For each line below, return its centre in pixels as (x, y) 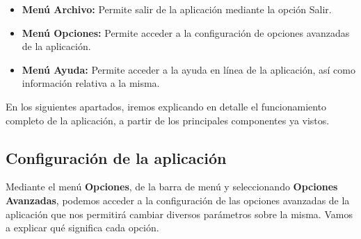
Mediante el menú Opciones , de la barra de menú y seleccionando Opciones (172, 187)
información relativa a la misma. (91, 83)
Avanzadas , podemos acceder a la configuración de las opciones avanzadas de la (178, 200)
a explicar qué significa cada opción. (82, 228)
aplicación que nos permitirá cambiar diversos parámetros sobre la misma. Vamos (179, 214)
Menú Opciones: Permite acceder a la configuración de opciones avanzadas (186, 32)
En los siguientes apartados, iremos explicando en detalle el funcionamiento (166, 106)
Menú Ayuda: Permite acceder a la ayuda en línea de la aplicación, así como (188, 69)
